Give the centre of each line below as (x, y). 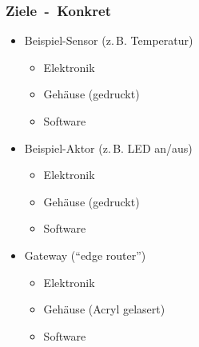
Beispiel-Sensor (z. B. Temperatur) (109, 40)
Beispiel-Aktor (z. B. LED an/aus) (108, 148)
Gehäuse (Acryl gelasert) (104, 309)
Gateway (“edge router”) (85, 255)
